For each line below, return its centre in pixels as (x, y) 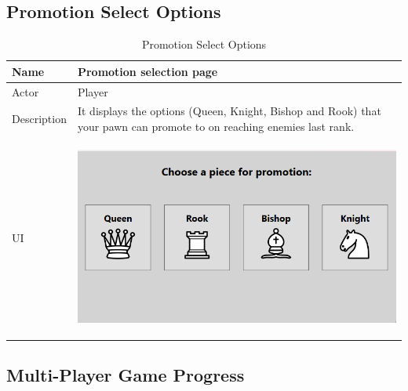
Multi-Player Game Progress (126, 375)
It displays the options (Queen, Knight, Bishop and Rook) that (229, 111)
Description (39, 119)
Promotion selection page (148, 71)
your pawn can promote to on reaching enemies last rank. (216, 127)
